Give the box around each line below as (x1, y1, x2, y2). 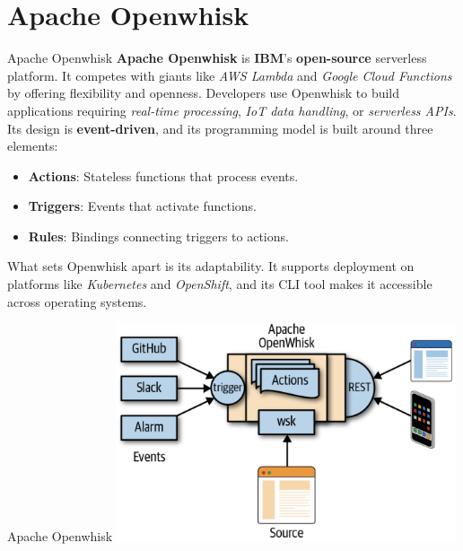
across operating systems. (7, 292, 147, 310)
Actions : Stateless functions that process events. (28, 166, 299, 185)
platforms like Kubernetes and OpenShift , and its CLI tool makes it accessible (7, 275, 432, 293)
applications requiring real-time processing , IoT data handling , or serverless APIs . (7, 101, 457, 119)
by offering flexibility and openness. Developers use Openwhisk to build (7, 83, 400, 102)
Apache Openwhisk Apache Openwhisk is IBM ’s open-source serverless (7, 48, 427, 67)
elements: (7, 136, 58, 155)
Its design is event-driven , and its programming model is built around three (7, 118, 433, 137)
